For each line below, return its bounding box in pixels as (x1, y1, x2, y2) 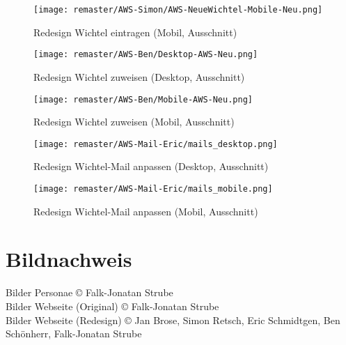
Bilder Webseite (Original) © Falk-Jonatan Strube (6, 298, 219, 313)
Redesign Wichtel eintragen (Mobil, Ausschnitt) (33, 24, 237, 39)
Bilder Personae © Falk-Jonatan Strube (6, 285, 173, 300)
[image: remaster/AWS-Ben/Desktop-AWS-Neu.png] (33, 49, 258, 60)
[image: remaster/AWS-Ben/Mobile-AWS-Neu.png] (33, 94, 253, 105)
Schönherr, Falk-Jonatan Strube (6, 326, 142, 341)
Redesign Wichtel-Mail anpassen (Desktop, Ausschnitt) (33, 159, 269, 174)
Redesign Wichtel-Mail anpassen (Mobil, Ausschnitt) (33, 204, 258, 218)
